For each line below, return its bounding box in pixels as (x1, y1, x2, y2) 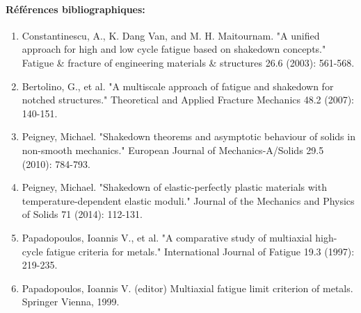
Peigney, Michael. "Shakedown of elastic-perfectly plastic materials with (22, 180, 327, 194)
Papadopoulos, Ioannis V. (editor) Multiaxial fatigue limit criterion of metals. (22, 280, 353, 295)
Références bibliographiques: (6, 1, 145, 16)
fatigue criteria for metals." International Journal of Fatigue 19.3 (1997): (46, 244, 355, 258)
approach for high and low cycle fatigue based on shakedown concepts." (22, 42, 326, 56)
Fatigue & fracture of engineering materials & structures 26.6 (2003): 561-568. (22, 55, 355, 69)
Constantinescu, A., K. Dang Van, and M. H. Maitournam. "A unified (22, 28, 320, 42)
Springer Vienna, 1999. (22, 294, 120, 309)
